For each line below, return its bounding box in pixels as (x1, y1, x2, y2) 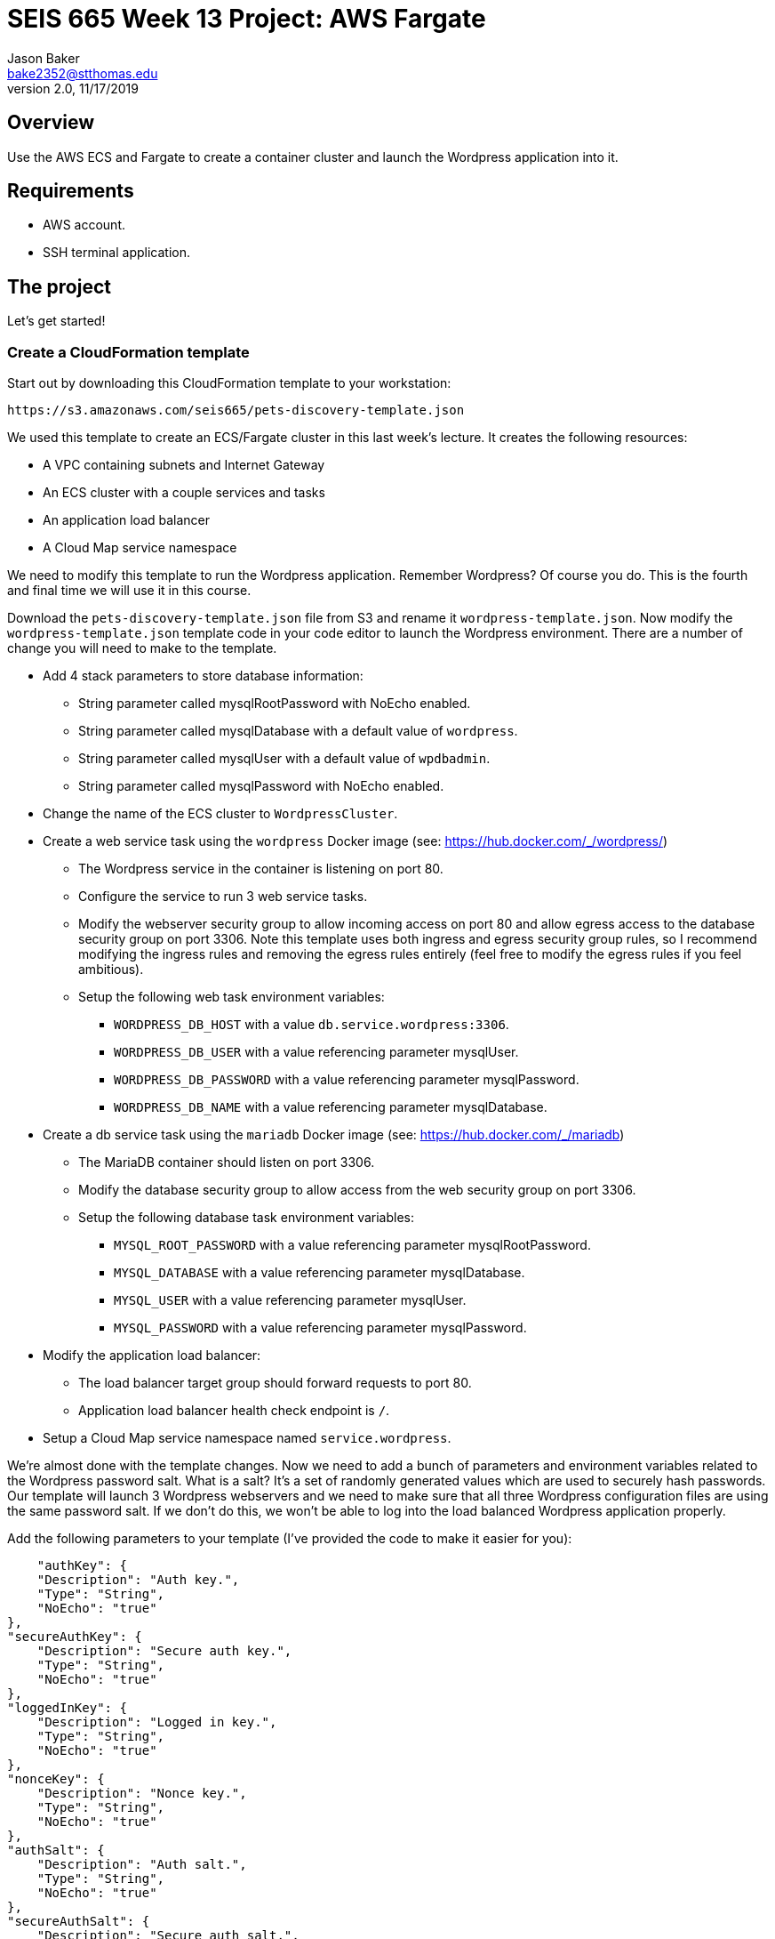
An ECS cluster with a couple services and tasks (43, 485, 325, 501)
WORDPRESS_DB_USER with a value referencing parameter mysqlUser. (114, 1044, 519, 1060)
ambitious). (78, 961, 144, 978)
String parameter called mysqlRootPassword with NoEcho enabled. (78, 696, 471, 712)
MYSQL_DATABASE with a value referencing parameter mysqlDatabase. (114, 1265, 525, 1281)
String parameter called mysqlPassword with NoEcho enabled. (78, 778, 444, 794)
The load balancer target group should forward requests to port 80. (78, 1375, 472, 1391)
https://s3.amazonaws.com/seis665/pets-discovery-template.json (7, 403, 465, 418)
